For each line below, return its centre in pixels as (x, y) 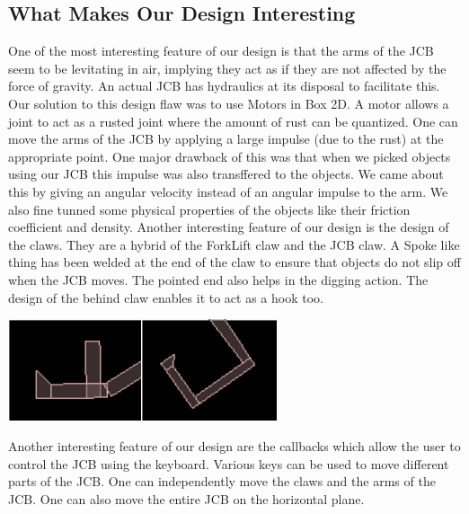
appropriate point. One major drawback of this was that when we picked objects (230, 156)
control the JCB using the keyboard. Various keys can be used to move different (229, 463)
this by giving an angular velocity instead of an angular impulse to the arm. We (228, 191)
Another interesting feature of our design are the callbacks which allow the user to (234, 446)
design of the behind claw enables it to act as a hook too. (166, 297)
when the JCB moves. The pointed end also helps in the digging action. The (218, 279)
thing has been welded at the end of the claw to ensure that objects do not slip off (234, 262)
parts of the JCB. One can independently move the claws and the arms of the (222, 481)
